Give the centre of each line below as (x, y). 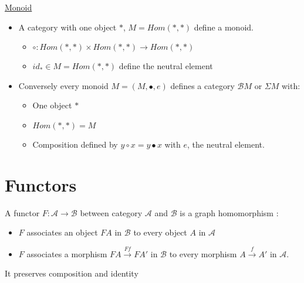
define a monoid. (224, 27)
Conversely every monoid (63, 85)
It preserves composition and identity (72, 273)
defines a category (202, 85)
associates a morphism (67, 253)
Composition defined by (75, 144)
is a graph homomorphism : (229, 212)
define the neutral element (166, 66)
